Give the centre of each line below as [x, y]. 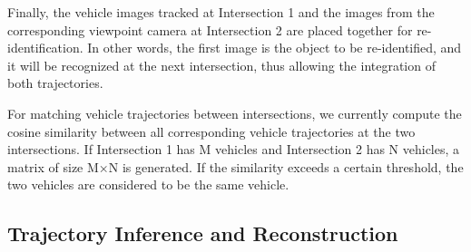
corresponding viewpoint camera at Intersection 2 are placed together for [210, 29]
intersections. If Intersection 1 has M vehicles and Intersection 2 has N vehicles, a [234, 149]
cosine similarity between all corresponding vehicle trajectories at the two [211, 131]
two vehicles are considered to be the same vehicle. [148, 184]
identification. [45, 48]
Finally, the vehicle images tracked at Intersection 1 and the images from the [221, 12]
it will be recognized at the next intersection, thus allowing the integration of [221, 65]
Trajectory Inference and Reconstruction [203, 233]
